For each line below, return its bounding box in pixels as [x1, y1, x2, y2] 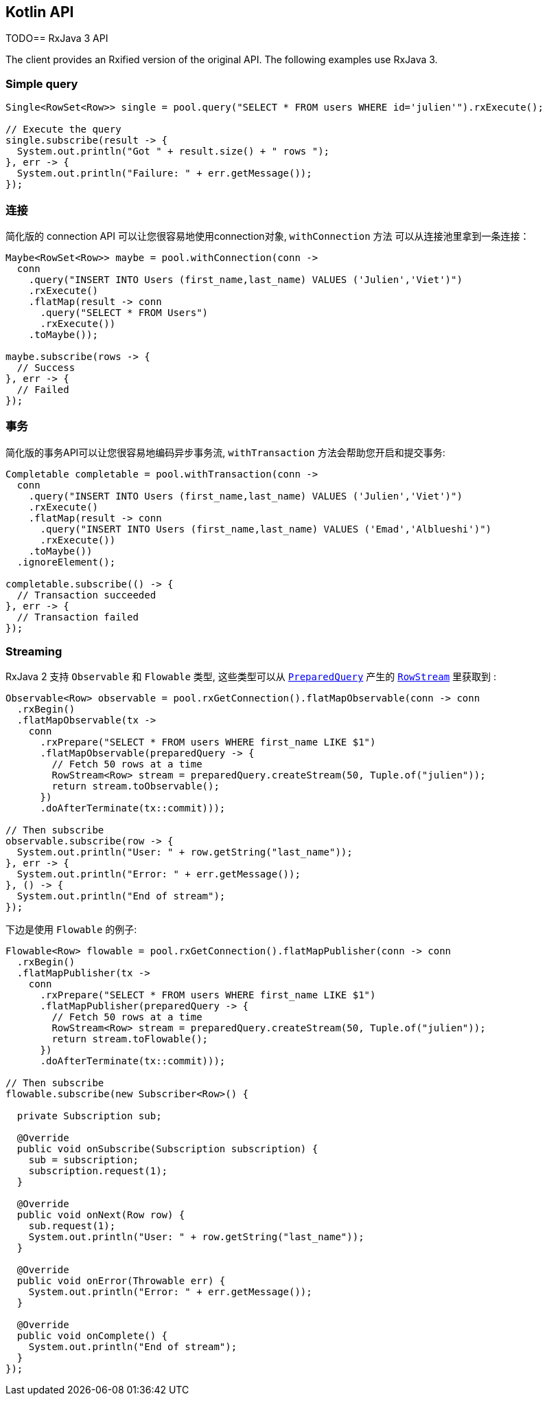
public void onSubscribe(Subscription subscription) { [16, 1143, 318, 1155]
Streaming [5, 645, 62, 659]
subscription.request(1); [28, 1165, 168, 1177]
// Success [16, 361, 75, 373]
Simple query [5, 76, 78, 91]
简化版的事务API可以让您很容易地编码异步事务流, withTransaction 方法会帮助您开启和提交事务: [5, 446, 445, 458]
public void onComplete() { [16, 1330, 168, 1342]
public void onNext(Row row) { [16, 1209, 185, 1221]
